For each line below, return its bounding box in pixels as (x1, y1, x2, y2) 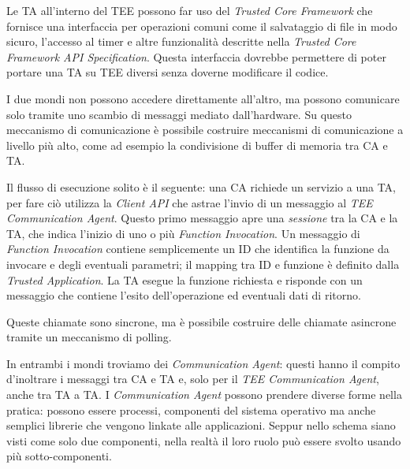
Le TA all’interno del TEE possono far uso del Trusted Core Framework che (6, 2, 373, 18)
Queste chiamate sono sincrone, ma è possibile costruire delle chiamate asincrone (6, 313, 397, 329)
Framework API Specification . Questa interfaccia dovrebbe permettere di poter (6, 48, 386, 65)
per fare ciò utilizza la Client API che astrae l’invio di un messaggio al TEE (6, 194, 373, 210)
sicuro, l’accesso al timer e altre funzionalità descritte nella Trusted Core (6, 33, 356, 50)
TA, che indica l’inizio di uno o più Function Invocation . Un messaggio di (6, 225, 360, 241)
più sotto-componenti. (6, 448, 112, 464)
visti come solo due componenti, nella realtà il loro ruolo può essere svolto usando (6, 432, 401, 449)
